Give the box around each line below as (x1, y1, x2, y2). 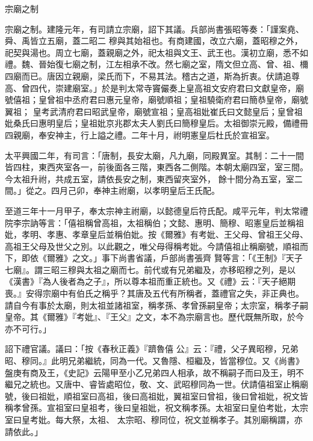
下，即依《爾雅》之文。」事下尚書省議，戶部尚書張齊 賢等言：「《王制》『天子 (5, 251, 303, 264)
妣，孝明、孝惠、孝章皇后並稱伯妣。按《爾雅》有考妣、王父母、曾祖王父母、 (5, 228, 308, 241)
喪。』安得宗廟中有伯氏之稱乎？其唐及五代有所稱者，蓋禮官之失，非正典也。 (5, 287, 304, 300)
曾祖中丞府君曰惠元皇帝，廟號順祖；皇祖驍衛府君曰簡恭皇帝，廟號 (46, 93, 308, 106)
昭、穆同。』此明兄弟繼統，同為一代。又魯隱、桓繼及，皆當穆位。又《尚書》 (5, 354, 304, 367)
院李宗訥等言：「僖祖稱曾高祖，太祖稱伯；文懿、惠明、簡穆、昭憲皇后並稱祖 (5, 216, 304, 229)
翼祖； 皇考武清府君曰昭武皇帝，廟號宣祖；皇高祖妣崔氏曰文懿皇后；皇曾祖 (5, 105, 303, 117)
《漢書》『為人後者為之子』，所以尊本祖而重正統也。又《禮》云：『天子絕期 (5, 275, 296, 288)
